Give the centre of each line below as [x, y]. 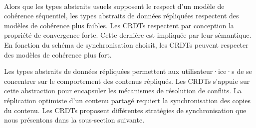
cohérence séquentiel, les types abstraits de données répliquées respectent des [122, 16]
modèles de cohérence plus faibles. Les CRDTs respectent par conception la [119, 25]
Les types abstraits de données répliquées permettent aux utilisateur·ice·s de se [128, 71]
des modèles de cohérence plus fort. [58, 54]
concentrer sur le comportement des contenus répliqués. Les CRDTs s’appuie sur [127, 81]
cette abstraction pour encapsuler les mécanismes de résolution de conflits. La [123, 91]
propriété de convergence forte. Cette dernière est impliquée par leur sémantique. [128, 35]
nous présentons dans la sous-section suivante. [74, 120]
